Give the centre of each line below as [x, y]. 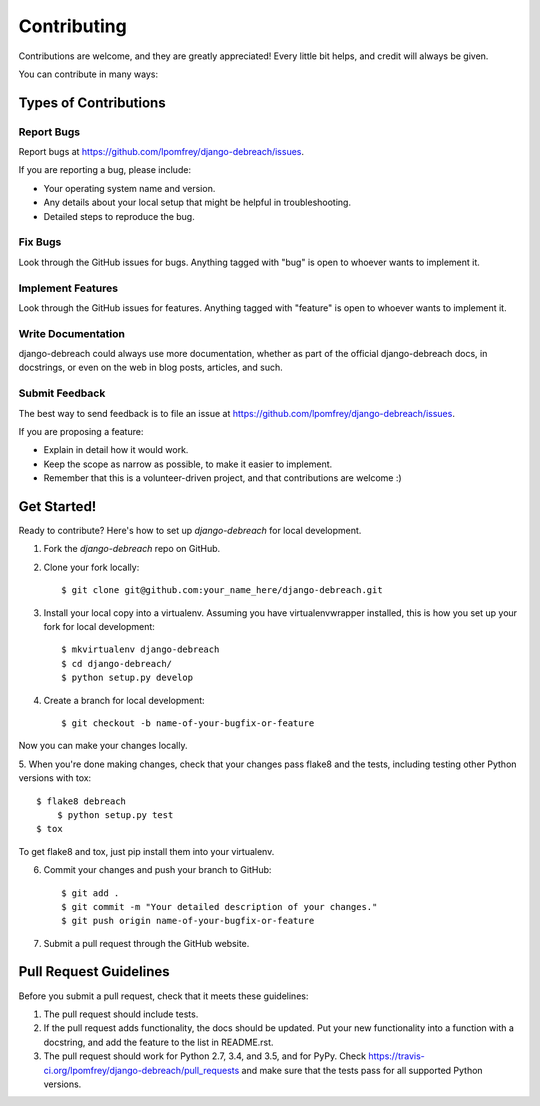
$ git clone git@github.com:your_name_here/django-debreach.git [222, 590]
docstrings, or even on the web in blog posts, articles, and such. [151, 367]
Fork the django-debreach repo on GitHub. [132, 549]
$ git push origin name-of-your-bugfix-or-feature [188, 921]
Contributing [72, 26]
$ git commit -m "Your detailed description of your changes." [219, 906]
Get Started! [57, 506]
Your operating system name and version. [129, 188]
